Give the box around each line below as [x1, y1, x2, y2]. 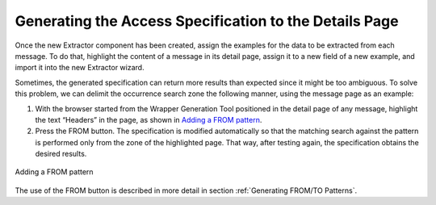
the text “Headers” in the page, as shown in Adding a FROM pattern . [35, 115, 262, 124]
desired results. [35, 149, 87, 159]
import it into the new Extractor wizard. [15, 63, 145, 73]
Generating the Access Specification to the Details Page [15, 12, 399, 30]
